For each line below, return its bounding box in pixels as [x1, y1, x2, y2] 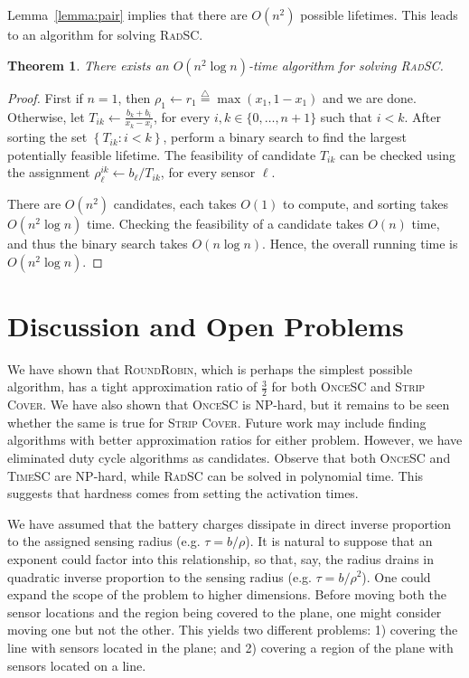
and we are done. [323, 88, 417, 107]
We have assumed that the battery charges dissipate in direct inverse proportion [7, 513, 452, 532]
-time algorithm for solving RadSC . [248, 55, 444, 74]
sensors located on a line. [7, 655, 146, 674]
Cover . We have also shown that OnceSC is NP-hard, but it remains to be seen [7, 395, 450, 414]
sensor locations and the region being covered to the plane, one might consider [7, 602, 442, 621]
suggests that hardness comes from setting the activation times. [7, 484, 359, 503]
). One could [361, 567, 431, 586]
